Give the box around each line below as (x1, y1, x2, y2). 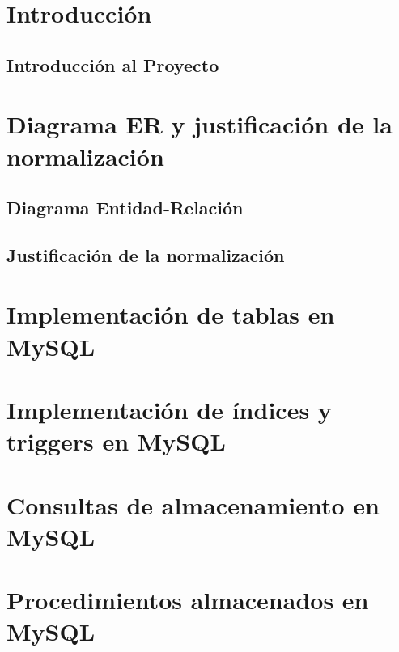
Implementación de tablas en (6, 298, 335, 331)
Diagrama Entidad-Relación (6, 195, 244, 220)
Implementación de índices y (6, 393, 332, 426)
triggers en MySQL (6, 425, 226, 458)
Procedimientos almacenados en (6, 583, 369, 616)
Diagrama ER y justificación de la (6, 108, 393, 141)
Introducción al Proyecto (6, 52, 219, 77)
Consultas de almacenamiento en (6, 488, 380, 521)
